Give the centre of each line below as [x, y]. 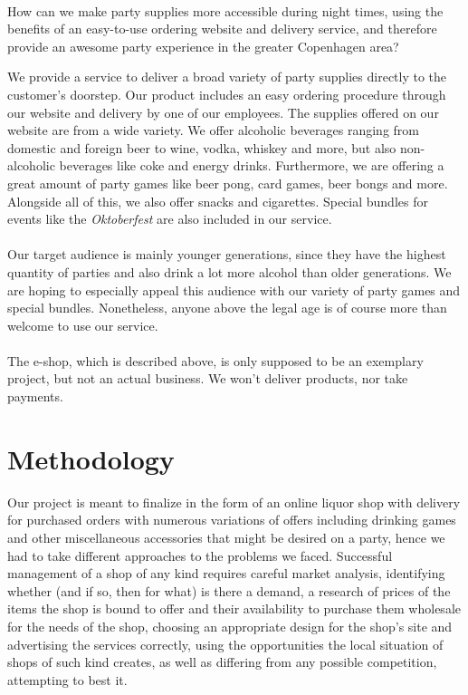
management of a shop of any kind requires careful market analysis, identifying [226, 573]
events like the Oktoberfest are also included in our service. [170, 219]
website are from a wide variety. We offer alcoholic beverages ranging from [213, 130]
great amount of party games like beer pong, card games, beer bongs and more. [228, 183]
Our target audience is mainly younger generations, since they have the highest [227, 254]
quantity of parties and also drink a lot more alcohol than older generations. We [229, 271]
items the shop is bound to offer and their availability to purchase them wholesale [234, 608]
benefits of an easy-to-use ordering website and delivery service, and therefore [222, 29]
